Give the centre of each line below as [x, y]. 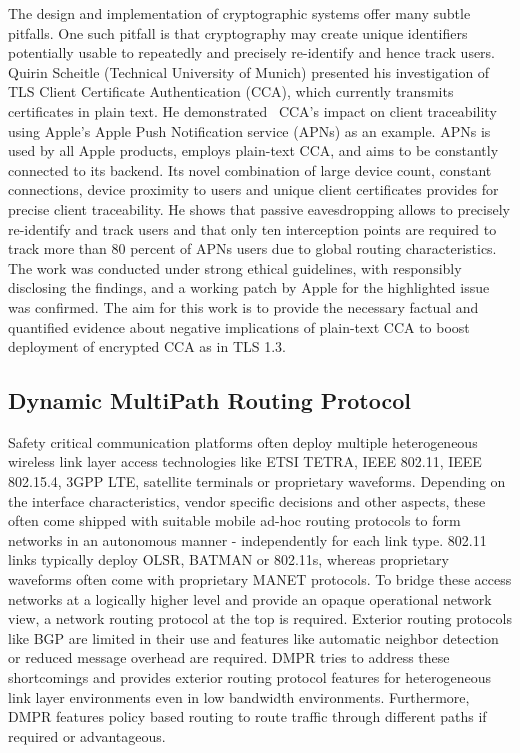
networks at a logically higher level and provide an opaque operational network [250, 598]
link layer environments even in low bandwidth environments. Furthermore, [239, 696]
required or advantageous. [87, 735]
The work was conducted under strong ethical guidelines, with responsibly [235, 267]
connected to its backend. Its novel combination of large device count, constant [250, 169]
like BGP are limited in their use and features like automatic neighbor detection [253, 637]
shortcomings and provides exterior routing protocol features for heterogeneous [249, 677]
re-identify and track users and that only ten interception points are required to [252, 228]
